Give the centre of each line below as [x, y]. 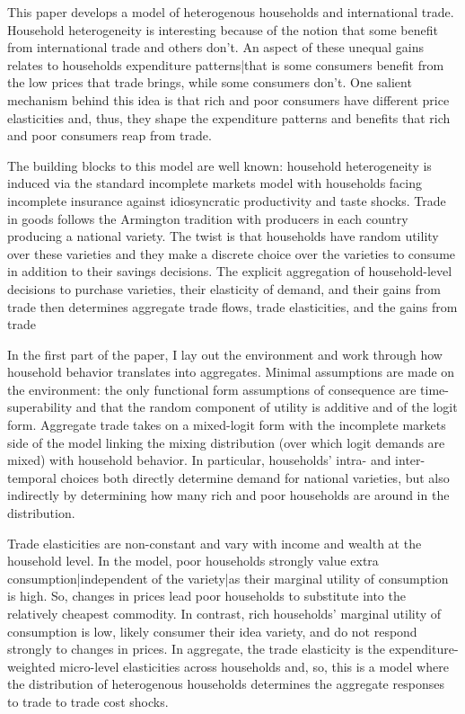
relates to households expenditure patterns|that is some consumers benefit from [226, 64]
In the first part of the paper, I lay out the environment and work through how [225, 354]
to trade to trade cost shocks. [88, 701]
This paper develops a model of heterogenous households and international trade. [231, 12]
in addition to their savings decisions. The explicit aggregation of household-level [230, 271]
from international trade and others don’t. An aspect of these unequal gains [216, 47]
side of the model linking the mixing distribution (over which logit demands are [226, 442]
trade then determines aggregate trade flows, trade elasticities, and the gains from [232, 306]
